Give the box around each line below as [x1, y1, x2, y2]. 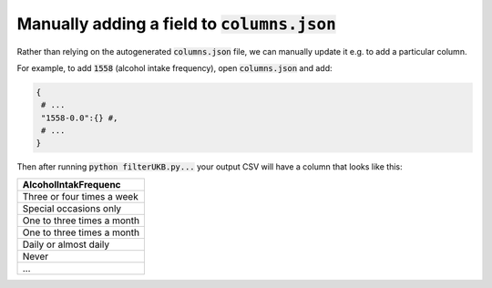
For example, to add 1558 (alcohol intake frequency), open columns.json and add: [16, 62, 333, 73]
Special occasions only [22, 201, 122, 214]
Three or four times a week [22, 190, 138, 202]
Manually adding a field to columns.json [16, 14, 336, 34]
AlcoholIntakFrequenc [22, 178, 121, 190]
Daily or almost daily [22, 238, 109, 251]
